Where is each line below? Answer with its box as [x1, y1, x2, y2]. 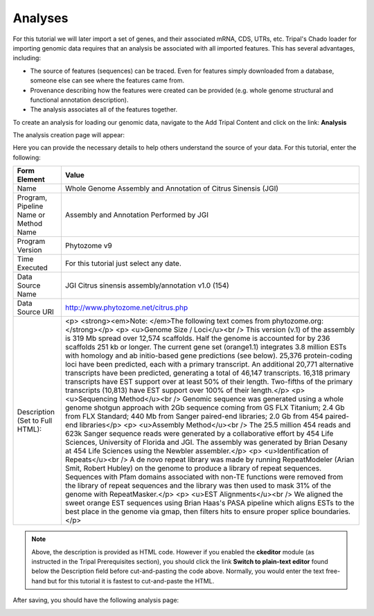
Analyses [12, 10, 69, 26]
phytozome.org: [271, 316, 324, 326]
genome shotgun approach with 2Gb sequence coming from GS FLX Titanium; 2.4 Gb [64, 403, 346, 412]
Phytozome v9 [64, 241, 112, 251]
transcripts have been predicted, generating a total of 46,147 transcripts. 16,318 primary [64, 368, 350, 378]
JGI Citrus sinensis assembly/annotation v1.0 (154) [64, 281, 230, 290]
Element [17, 175, 45, 184]
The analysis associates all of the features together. [30, 105, 178, 114]
